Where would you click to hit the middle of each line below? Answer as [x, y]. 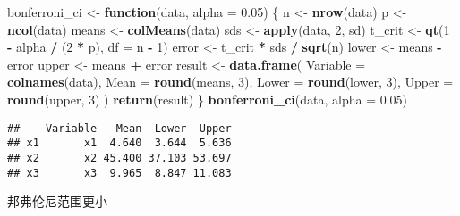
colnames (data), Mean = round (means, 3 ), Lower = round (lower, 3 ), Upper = [230, 82]
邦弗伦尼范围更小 [57, 201]
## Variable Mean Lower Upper [119, 128]
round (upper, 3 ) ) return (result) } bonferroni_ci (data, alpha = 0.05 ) [208, 99]
